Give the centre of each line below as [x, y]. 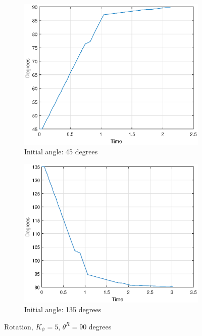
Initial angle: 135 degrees [63, 309]
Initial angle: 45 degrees [61, 152]
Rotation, [19, 326]
